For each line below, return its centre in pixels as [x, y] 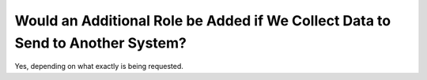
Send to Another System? [101, 43]
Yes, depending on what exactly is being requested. [99, 67]
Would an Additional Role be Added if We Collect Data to [203, 21]
